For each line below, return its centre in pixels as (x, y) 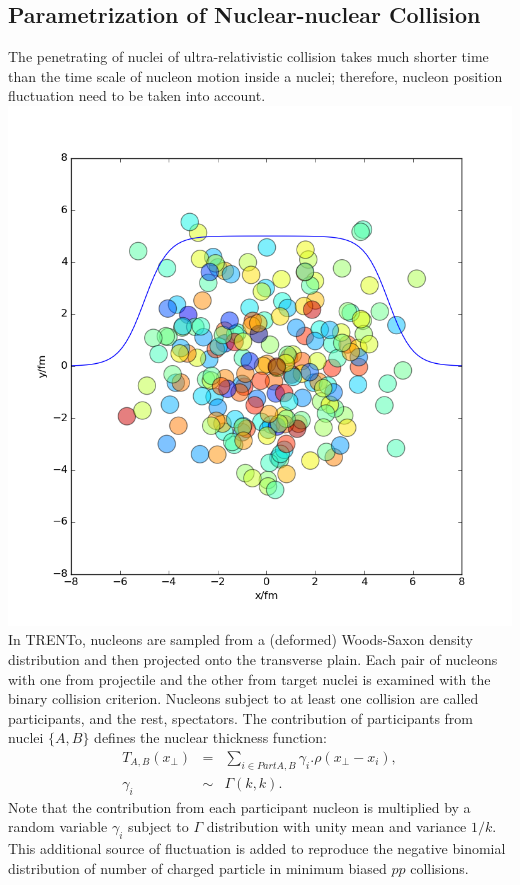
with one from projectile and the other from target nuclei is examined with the (249, 678)
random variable (58, 826)
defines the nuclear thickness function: (210, 737)
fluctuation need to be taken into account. (137, 95)
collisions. (439, 867)
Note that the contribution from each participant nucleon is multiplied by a (239, 806)
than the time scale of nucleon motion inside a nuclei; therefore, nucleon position (255, 75)
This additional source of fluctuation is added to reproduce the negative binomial (257, 847)
